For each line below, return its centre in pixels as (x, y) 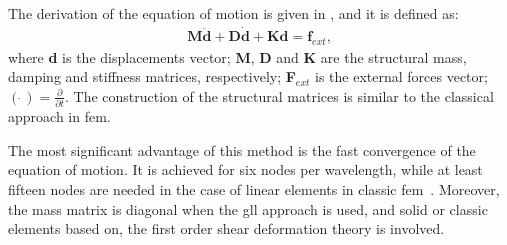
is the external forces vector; (401, 76)
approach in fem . (59, 116)
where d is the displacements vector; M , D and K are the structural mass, (237, 56)
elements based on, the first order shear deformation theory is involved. (226, 228)
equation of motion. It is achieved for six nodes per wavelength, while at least (245, 169)
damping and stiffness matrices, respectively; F (152, 76)
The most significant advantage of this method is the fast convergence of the (242, 149)
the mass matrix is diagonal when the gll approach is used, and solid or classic (248, 208)
